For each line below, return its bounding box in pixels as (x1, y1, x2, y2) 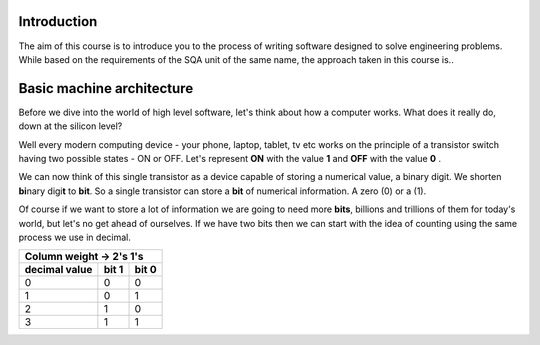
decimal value (24, 263, 93, 277)
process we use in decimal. (18, 231, 132, 243)
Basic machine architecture (18, 80, 194, 97)
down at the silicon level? (18, 120, 123, 132)
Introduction (18, 13, 98, 30)
